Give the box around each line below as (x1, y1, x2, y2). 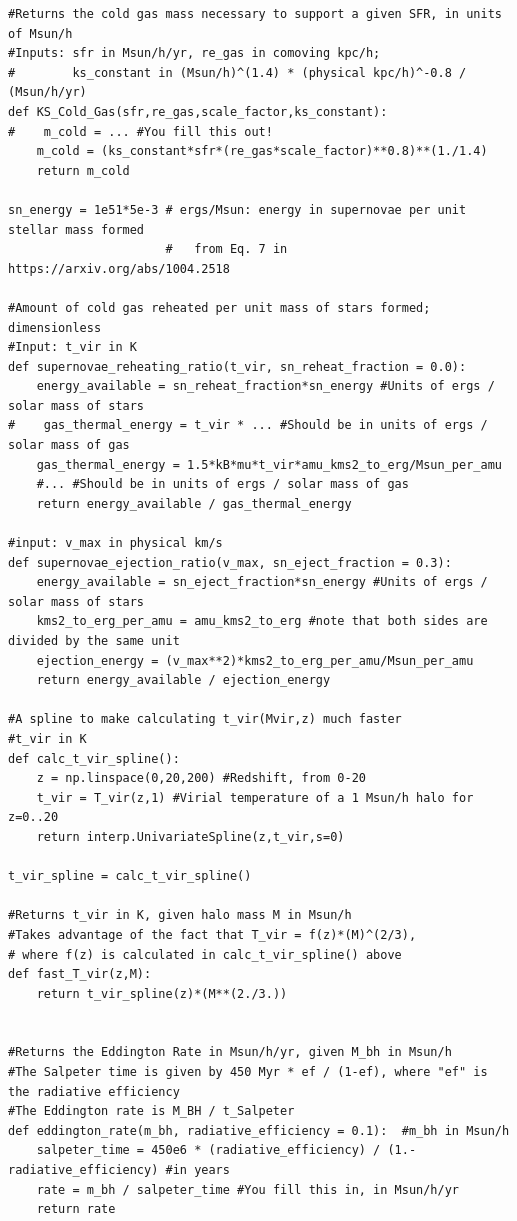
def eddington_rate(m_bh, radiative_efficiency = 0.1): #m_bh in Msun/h (8, 1123, 510, 1138)
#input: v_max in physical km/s (8, 536, 223, 551)
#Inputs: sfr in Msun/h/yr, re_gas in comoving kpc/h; (8, 46, 381, 61)
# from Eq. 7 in (165, 242, 288, 257)
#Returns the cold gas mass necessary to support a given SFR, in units (8, 7, 502, 21)
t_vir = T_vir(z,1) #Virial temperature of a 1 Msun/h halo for (36, 790, 474, 805)
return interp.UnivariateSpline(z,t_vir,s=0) (36, 829, 345, 844)
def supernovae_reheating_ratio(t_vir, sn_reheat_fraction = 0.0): (8, 359, 467, 374)
